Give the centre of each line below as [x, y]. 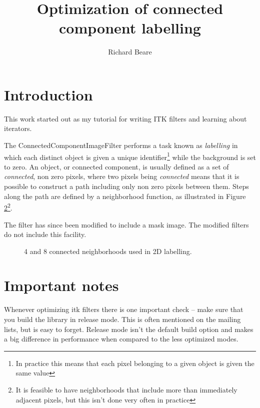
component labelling [130, 28]
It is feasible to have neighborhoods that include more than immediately [126, 389]
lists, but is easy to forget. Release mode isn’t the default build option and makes [129, 329]
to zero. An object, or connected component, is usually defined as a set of [116, 166]
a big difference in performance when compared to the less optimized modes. [121, 339]
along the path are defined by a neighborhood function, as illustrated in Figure [125, 196]
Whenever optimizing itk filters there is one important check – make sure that [124, 309]
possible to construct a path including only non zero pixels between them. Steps [126, 186]
